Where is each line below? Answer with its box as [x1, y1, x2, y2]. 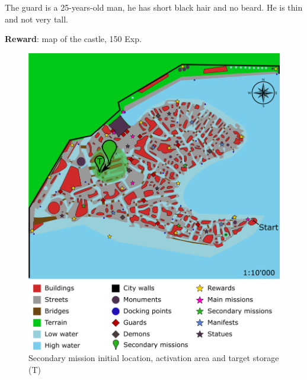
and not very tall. [5, 12, 69, 25]
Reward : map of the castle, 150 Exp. [5, 33, 142, 45]
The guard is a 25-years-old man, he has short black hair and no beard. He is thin [5, 1, 303, 13]
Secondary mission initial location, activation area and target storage [28, 352, 279, 364]
